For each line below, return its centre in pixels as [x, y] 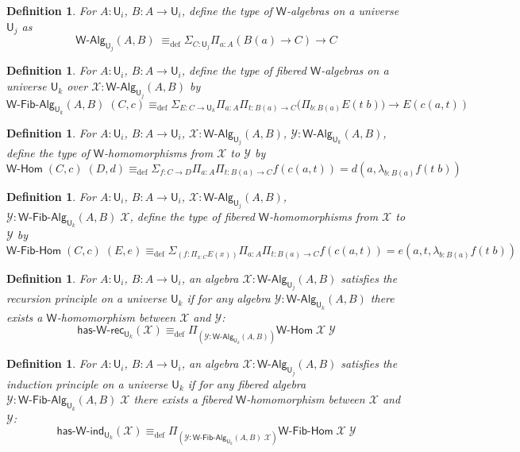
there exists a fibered [183, 399]
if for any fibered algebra [247, 383]
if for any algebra [229, 298]
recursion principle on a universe [87, 298]
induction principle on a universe [87, 383]
